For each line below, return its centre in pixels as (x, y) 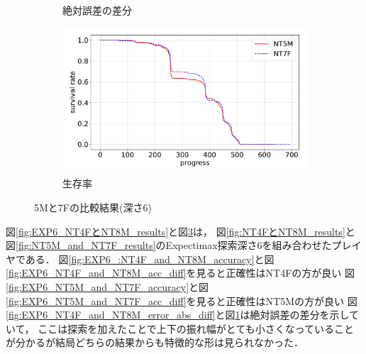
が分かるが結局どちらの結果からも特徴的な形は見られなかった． (155, 342)
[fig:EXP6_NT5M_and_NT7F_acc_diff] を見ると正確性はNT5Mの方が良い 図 (182, 300)
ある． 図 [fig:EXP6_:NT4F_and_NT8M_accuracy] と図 (150, 259)
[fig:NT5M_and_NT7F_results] (86, 245)
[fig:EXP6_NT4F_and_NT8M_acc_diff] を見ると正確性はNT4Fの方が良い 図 (180, 273)
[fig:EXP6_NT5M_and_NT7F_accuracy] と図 (107, 287)
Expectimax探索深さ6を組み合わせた (249, 245)
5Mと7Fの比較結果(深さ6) (93, 208)
